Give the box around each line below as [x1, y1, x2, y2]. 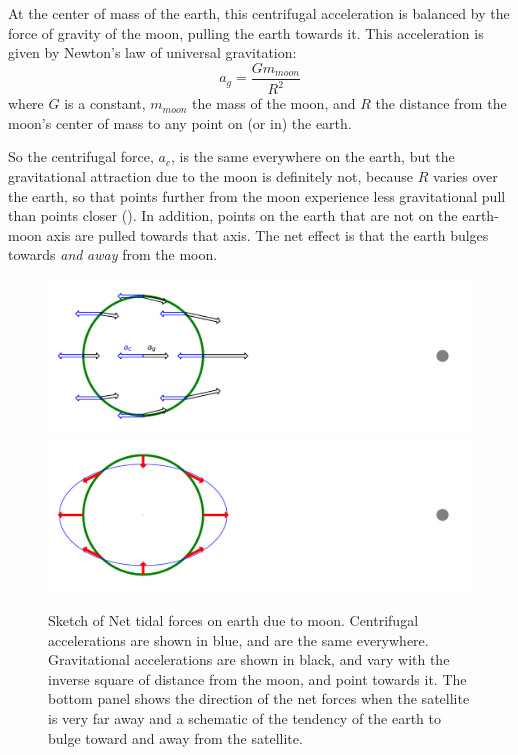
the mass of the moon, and [192, 93, 356, 114]
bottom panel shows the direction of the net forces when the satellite [48, 688, 470, 709]
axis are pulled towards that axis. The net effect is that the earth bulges [46, 224, 489, 245]
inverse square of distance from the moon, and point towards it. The [48, 668, 467, 689]
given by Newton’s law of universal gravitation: [8, 42, 297, 63]
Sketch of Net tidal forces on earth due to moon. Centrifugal [48, 610, 419, 630]
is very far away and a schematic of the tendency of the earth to [48, 707, 442, 728]
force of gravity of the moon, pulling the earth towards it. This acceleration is [8, 22, 484, 43]
